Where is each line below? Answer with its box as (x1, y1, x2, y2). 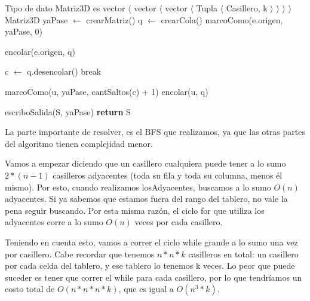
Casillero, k (226, 2, 268, 14)
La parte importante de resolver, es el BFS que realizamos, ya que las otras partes (5, 125, 305, 138)
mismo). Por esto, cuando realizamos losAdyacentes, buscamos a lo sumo (5, 180, 271, 193)
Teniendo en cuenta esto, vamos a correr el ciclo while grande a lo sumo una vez (5, 235, 298, 248)
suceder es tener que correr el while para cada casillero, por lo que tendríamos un (5, 271, 302, 283)
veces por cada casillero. (134, 216, 223, 228)
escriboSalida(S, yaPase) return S (5, 105, 131, 118)
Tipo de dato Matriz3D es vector (5, 2, 125, 14)
